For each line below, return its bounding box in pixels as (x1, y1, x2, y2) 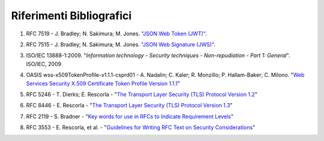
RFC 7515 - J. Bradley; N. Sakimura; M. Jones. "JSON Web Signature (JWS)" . (26, 41, 216, 48)
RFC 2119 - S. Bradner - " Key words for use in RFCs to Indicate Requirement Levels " (26, 113, 234, 120)
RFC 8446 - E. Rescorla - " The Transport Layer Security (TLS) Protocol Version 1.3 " (26, 102, 233, 109)
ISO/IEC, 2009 (26, 60, 62, 67)
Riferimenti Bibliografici (11, 9, 132, 22)
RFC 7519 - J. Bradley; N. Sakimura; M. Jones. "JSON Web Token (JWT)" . (26, 30, 207, 37)
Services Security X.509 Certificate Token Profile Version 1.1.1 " (26, 80, 180, 87)
